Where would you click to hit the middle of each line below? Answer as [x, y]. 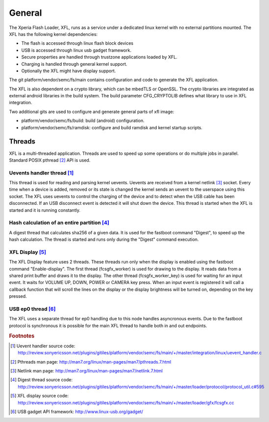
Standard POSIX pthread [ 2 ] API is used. [50, 160]
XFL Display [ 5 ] [28, 252]
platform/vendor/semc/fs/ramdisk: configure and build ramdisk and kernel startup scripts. [112, 127]
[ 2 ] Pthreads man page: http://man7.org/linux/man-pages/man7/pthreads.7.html [91, 362]
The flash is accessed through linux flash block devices [77, 43]
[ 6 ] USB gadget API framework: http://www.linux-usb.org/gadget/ [77, 411]
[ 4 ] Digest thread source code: [42, 380]
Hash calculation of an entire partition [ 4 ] [59, 223]
